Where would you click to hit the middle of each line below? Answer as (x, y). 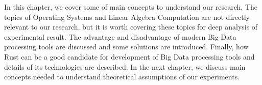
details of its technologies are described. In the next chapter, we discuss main (125, 66)
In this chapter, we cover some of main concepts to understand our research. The (131, 7)
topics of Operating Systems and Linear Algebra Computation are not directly (127, 17)
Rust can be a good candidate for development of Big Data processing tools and (129, 56)
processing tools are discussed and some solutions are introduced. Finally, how (126, 47)
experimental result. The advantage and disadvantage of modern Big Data (120, 36)
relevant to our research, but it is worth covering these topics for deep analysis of (131, 27)
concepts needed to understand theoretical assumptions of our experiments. (122, 77)
